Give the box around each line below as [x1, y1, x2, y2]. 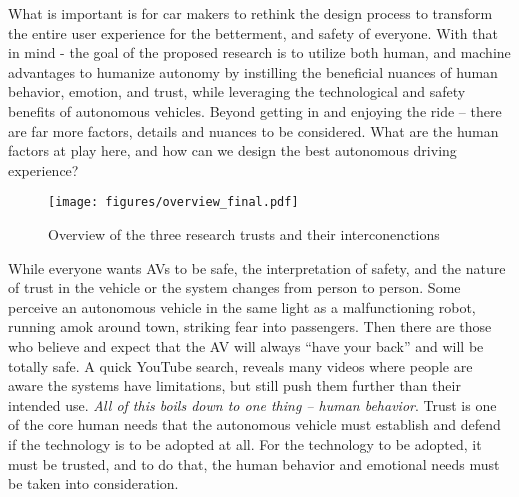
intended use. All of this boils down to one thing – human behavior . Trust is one [8, 394, 497, 415]
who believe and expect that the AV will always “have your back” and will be [8, 335, 484, 356]
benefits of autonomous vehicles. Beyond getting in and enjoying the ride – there [8, 100, 502, 121]
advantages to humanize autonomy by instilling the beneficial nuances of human [8, 61, 498, 82]
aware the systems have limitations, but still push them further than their [8, 375, 461, 396]
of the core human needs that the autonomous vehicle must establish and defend [8, 414, 501, 435]
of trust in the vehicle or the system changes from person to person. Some [8, 277, 461, 298]
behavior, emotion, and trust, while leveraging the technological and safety [8, 81, 466, 102]
